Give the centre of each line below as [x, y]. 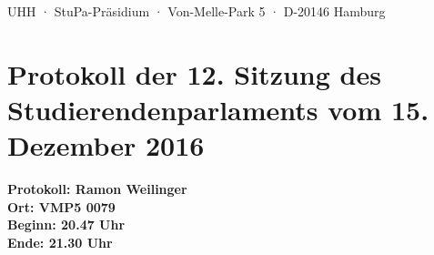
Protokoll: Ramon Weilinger [97, 189]
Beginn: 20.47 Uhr [66, 224]
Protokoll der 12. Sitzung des [194, 73]
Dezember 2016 [106, 145]
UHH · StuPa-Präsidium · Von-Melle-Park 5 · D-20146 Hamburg [197, 11]
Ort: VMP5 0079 [61, 206]
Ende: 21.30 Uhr [60, 242]
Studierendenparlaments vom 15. [218, 109]
